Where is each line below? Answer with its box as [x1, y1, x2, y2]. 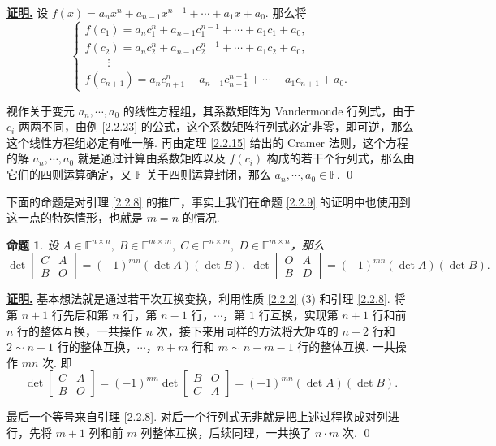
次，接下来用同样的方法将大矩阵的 [156, 322, 339, 339]
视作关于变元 [6, 102, 75, 119]
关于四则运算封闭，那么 [145, 166, 271, 183]
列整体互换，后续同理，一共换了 [140, 423, 312, 440]
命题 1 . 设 [6, 236, 58, 253]
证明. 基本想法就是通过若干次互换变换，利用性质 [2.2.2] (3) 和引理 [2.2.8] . [6, 290, 390, 307]
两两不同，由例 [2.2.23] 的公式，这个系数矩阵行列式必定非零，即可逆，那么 [18, 118, 414, 135]
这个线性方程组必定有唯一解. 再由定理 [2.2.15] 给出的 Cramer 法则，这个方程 [6, 133, 408, 150]
